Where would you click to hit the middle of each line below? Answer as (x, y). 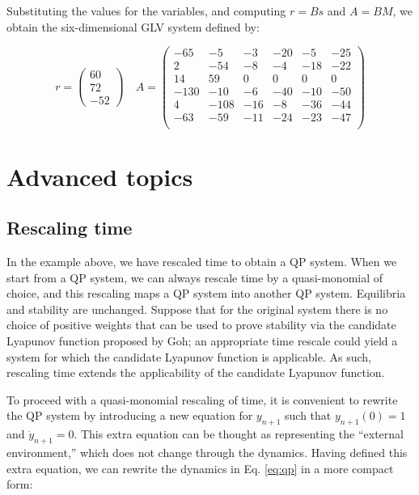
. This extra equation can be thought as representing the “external (239, 434)
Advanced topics (100, 176)
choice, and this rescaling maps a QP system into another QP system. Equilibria (206, 293)
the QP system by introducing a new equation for (130, 415)
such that (308, 415)
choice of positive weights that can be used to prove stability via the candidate (201, 325)
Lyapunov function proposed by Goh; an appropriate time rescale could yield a (202, 341)
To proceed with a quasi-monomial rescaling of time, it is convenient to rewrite (202, 399)
